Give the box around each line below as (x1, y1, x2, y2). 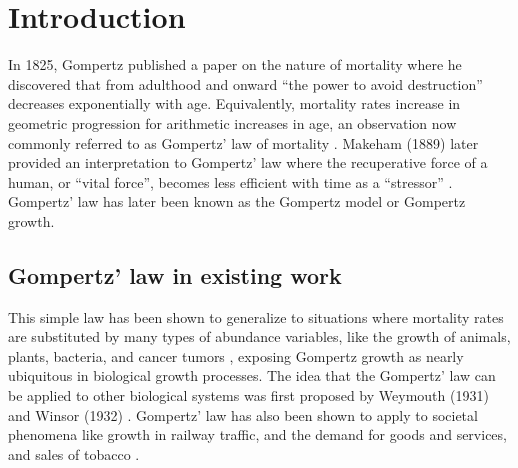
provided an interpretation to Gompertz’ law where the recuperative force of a (8, 152, 488, 173)
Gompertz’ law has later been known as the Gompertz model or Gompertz (8, 191, 466, 212)
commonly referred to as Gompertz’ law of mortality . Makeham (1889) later (8, 132, 479, 153)
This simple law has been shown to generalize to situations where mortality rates (8, 306, 504, 327)
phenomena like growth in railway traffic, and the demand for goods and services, (8, 424, 507, 445)
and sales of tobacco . (8, 443, 140, 464)
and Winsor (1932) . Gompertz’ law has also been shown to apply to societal (8, 404, 478, 425)
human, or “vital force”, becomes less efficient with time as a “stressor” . (8, 171, 453, 192)
